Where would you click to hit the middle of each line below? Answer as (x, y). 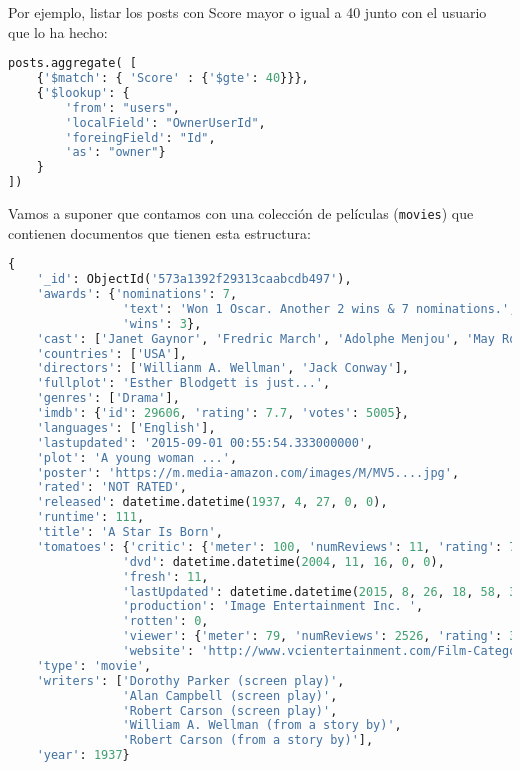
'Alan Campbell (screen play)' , (230, 695)
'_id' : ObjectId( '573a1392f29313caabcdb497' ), (194, 279)
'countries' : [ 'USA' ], (111, 353)
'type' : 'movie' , (94, 665)
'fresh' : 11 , (165, 576)
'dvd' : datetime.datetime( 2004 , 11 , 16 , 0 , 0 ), (283, 561)
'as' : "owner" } (115, 152)
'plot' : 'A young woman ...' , (137, 457)
